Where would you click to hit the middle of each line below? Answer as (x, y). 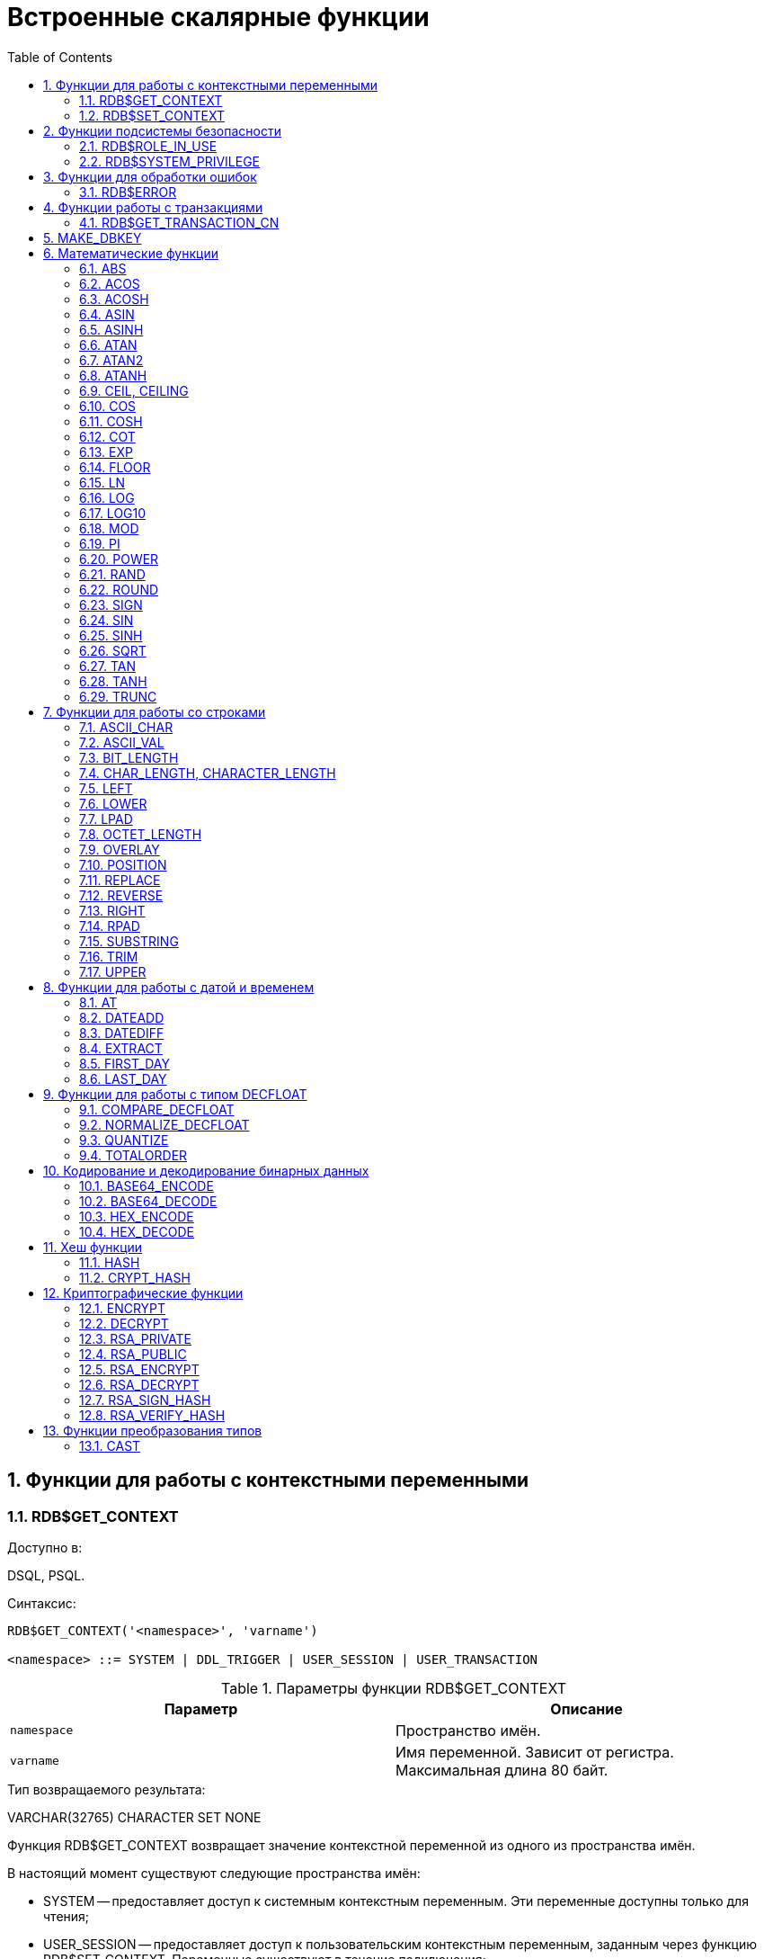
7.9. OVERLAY (120, 849)
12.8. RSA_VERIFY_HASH (152, 1415)
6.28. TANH (113, 681)
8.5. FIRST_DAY (124, 1063)
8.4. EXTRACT (121, 1048)
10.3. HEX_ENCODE (137, 1216)
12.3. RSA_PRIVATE (136, 1338)
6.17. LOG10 (113, 513)
